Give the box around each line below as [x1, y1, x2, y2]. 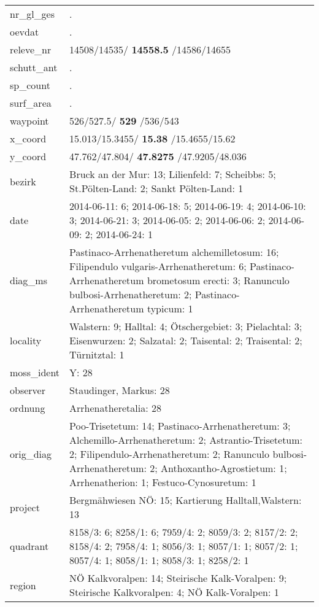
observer [10, 383, 45, 397]
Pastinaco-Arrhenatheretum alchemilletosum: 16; [69, 245, 279, 259]
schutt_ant [10, 60, 58, 74]
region [10, 578, 36, 592]
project [10, 500, 40, 514]
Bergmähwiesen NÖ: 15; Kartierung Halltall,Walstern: [69, 493, 302, 507]
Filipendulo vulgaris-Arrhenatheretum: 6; [69, 259, 247, 273]
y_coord [10, 149, 47, 163]
